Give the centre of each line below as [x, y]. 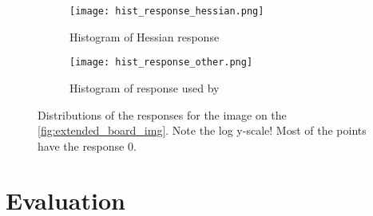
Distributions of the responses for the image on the [162, 114]
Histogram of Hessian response [145, 36]
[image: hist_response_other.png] [161, 63]
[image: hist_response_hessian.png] [167, 11]
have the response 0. [87, 145]
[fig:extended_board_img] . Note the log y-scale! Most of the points [202, 130]
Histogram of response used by [145, 87]
